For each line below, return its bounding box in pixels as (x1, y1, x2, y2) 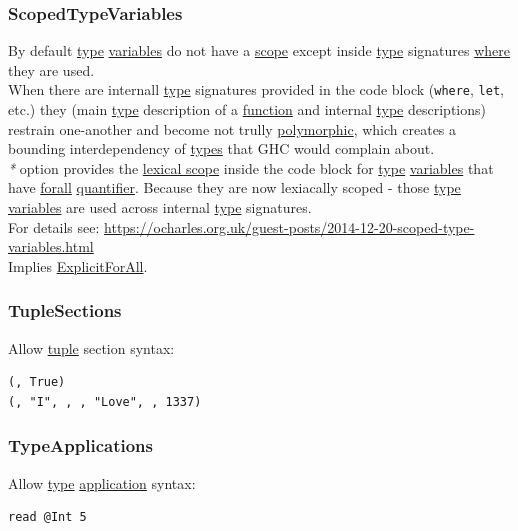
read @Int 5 (8, 510, 87, 525)
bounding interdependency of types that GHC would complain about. (8, 138, 435, 159)
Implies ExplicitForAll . (8, 255, 148, 276)
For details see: (8, 216, 100, 237)
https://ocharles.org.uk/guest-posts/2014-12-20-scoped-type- (104, 216, 475, 237)
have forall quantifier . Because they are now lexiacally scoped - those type (8, 177, 461, 198)
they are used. (8, 59, 95, 80)
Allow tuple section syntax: (8, 337, 175, 358)
